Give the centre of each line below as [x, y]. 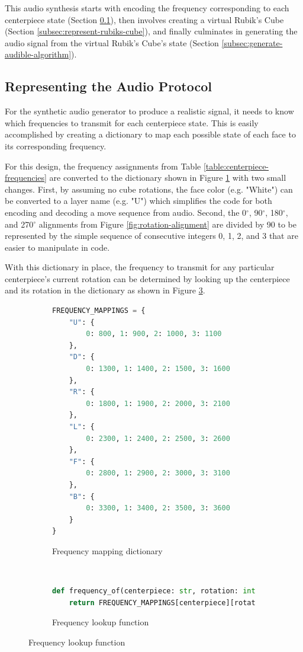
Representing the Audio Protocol [108, 86]
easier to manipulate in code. [57, 247]
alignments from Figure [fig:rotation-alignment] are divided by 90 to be [167, 224]
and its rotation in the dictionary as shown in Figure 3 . [105, 290]
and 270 [19, 224]
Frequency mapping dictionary [107, 550]
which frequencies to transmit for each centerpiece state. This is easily [132, 122]
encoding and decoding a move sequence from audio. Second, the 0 [126, 212]
